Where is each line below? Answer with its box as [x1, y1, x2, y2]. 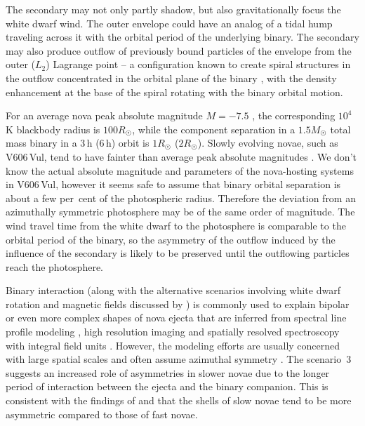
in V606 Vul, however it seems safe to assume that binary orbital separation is [6, 177, 341, 192]
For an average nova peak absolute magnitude [6, 108, 203, 123]
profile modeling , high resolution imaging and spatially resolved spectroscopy [6, 324, 340, 339]
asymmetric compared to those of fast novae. [6, 406, 198, 421]
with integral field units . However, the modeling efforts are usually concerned [6, 338, 340, 352]
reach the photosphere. [6, 259, 103, 274]
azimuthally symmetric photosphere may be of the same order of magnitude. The [6, 204, 355, 219]
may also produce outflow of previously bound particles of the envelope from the [6, 43, 352, 58]
